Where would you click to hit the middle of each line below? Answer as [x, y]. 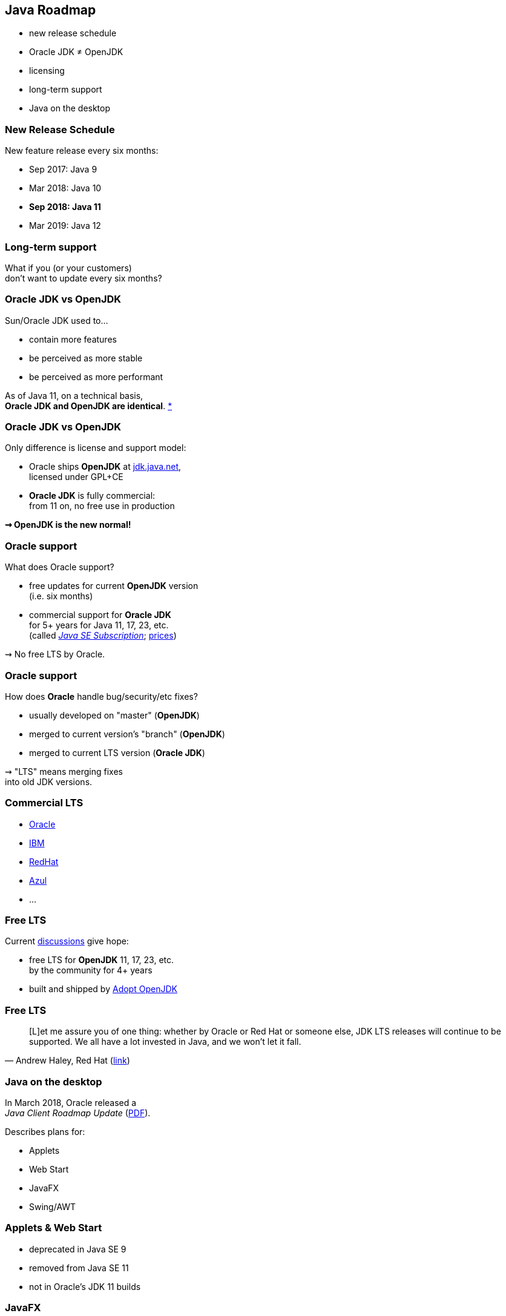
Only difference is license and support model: [96, 448]
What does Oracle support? [60, 567]
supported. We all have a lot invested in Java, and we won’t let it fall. [165, 1042]
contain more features [73, 339]
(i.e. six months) [61, 596]
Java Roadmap [51, 10]
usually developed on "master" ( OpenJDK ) [114, 715]
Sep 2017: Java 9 [63, 169]
